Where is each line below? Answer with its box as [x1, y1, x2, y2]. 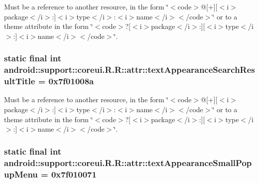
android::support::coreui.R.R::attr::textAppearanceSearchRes [4, 63, 255, 76]
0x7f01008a [48, 75, 94, 87]
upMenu [4, 168, 38, 180]
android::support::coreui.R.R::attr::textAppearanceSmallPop [4, 156, 252, 169]
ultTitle [4, 75, 35, 87]
